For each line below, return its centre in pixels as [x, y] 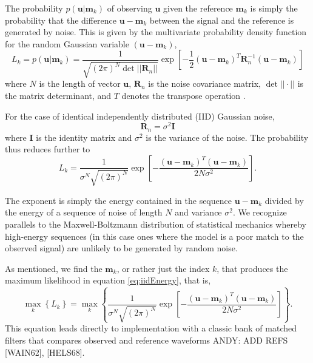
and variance [198, 212]
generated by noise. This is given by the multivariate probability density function [156, 32]
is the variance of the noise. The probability [227, 137]
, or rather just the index [163, 268]
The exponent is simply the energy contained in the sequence [118, 200]
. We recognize [260, 212]
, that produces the [252, 268]
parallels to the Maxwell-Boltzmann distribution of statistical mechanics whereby [156, 224]
